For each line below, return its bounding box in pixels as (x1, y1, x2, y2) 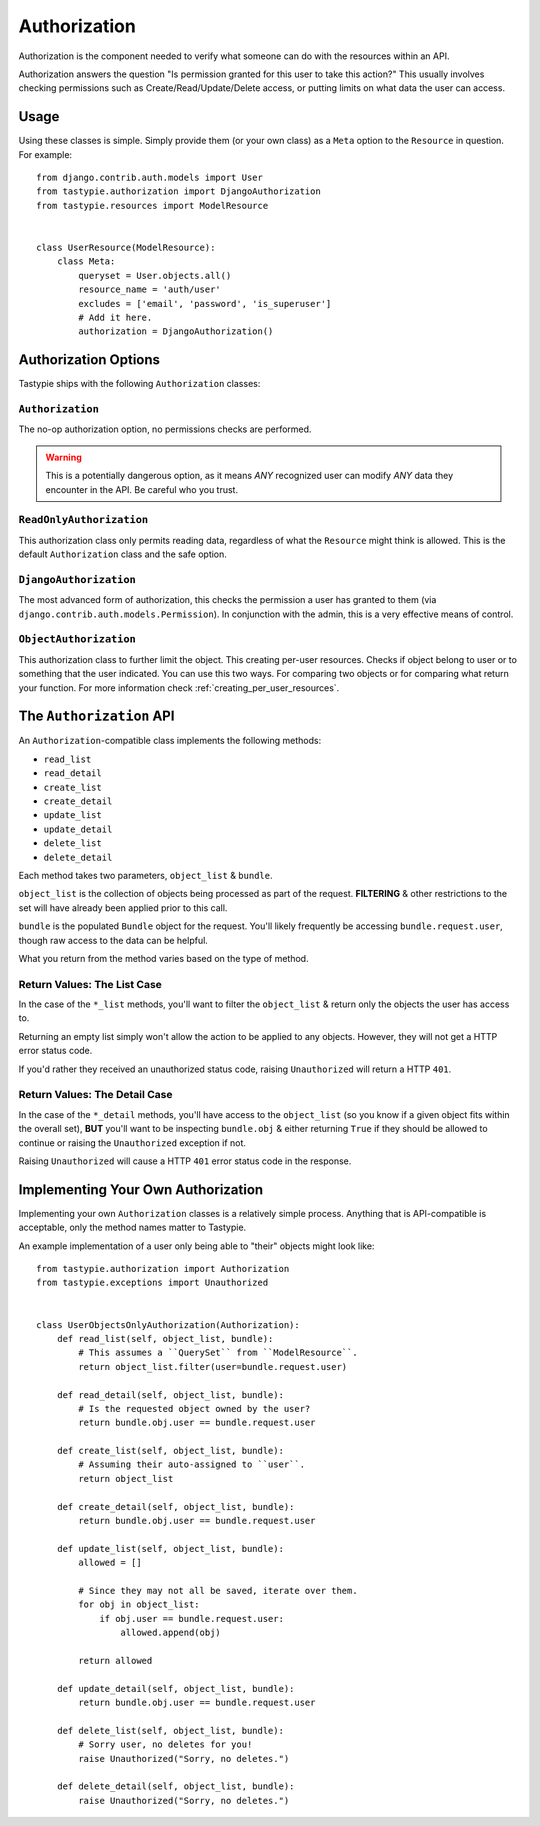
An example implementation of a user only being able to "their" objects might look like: (18, 1240, 375, 1252)
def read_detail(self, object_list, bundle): (56, 1389, 285, 1400)
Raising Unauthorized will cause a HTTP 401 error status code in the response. (18, 1155, 352, 1167)
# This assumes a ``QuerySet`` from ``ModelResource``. (78, 1347, 359, 1359)
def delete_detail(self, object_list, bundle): (56, 1781, 295, 1792)
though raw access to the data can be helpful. (18, 934, 209, 946)
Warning (45, 451, 82, 463)
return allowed (78, 1655, 153, 1666)
